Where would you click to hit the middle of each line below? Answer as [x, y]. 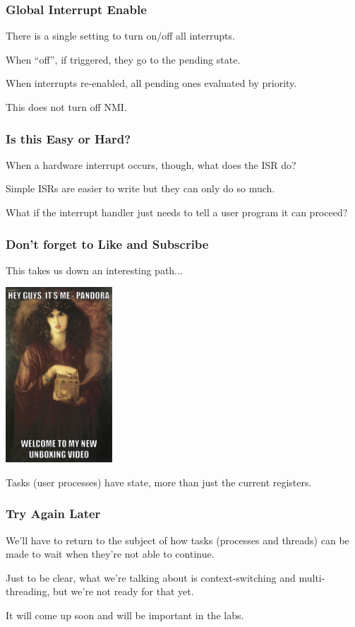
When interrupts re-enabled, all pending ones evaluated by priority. [151, 83]
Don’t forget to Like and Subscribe [107, 244]
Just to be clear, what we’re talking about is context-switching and [151, 577]
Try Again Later [53, 514]
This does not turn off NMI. [66, 107]
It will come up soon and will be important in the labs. [125, 615]
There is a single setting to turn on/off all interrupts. [120, 36]
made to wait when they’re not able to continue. [110, 554]
